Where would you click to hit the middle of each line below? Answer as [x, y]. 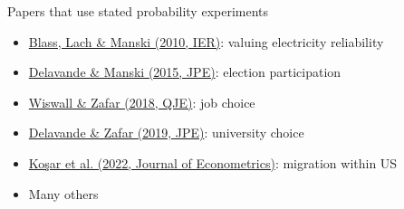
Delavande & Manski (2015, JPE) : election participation [185, 72]
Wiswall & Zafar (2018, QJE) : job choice [142, 102]
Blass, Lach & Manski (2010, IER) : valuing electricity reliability [206, 41]
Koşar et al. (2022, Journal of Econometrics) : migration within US [213, 162]
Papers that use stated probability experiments [138, 11]
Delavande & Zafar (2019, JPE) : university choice [166, 133]
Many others [63, 193]
